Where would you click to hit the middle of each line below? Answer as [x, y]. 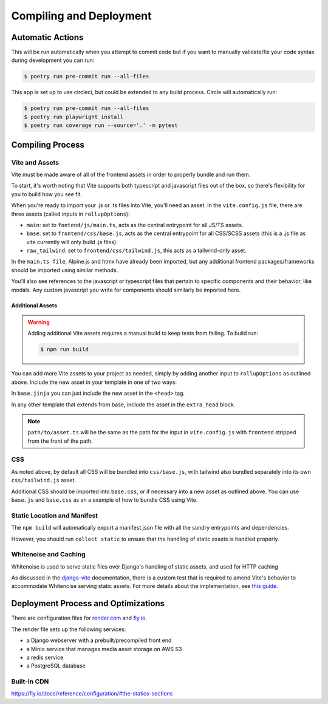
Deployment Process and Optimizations [88, 603]
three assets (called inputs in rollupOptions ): [70, 214]
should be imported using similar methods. [65, 270]
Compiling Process [48, 145]
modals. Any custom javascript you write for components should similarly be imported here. [126, 290]
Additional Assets [34, 305]
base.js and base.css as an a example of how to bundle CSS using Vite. [104, 500]
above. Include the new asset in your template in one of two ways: [94, 382]
